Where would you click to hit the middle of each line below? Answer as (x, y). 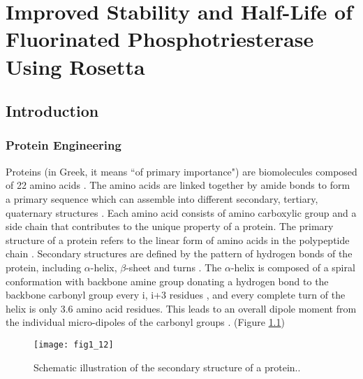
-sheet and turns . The (174, 267)
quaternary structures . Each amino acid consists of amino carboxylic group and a (181, 212)
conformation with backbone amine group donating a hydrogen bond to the (167, 281)
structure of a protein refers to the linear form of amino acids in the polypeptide (178, 239)
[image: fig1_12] (74, 344)
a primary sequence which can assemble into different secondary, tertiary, (162, 198)
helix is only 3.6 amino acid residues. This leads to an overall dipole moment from (181, 308)
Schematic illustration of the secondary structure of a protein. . (167, 367)
